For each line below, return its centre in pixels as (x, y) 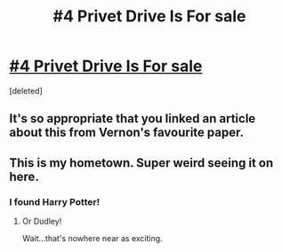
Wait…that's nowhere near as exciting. (92, 239)
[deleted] (26, 91)
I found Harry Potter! (55, 201)
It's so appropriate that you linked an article (133, 118)
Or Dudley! (42, 221)
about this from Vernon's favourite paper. (127, 133)
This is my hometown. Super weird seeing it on (141, 163)
